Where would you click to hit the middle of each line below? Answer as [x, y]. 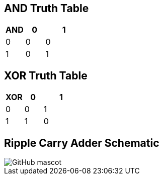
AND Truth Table [47, 8]
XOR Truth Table [46, 75]
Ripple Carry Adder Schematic [82, 143]
